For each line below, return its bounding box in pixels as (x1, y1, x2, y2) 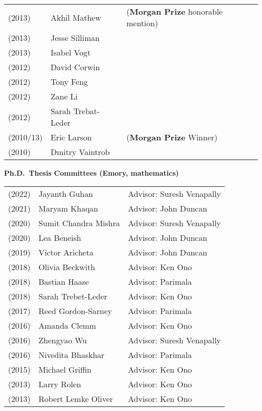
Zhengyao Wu (38, 334, 87, 346)
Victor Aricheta (38, 246, 94, 258)
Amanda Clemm (38, 319, 96, 331)
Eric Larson (50, 131, 92, 143)
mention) (126, 17, 158, 29)
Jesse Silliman (50, 32, 100, 43)
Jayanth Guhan (38, 187, 93, 199)
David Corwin (50, 61, 100, 73)
